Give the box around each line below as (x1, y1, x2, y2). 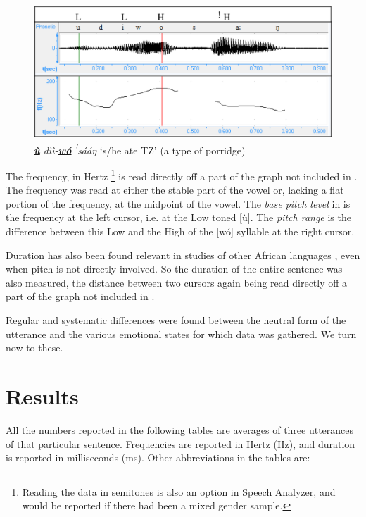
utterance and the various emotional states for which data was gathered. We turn (6, 326, 357, 341)
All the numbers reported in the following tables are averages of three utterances (6, 422, 354, 437)
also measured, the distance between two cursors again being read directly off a (6, 275, 348, 289)
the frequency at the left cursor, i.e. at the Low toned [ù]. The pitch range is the (6, 210, 351, 225)
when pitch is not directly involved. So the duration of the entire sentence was (6, 261, 343, 276)
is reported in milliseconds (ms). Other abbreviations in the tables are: (6, 450, 310, 465)
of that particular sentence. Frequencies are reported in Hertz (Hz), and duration (6, 436, 355, 451)
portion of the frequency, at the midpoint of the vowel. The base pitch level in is (6, 196, 351, 211)
